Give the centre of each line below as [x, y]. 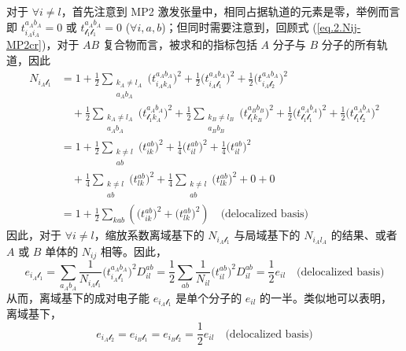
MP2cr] [24, 44]
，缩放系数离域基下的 [149, 235]
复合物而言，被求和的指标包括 [180, 44]
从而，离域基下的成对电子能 [78, 297]
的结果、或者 [364, 235]
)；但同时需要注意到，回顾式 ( [239, 26]
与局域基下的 [267, 235]
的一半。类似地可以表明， [326, 297]
